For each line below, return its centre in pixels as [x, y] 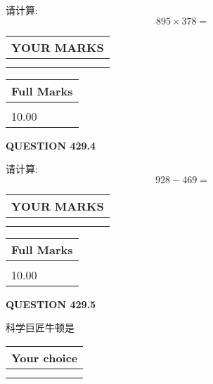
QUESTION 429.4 [51, 145]
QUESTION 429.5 [51, 304]
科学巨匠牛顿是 [40, 327]
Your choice [45, 357]
